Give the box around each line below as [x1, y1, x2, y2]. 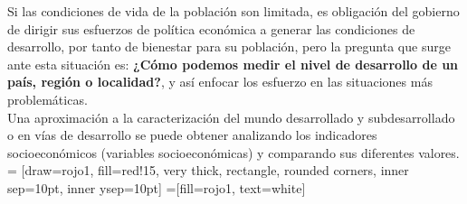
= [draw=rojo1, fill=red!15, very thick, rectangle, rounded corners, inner [7, 161, 409, 180]
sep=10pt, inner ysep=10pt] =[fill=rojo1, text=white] [7, 178, 306, 197]
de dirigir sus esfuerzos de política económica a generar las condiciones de [7, 19, 415, 38]
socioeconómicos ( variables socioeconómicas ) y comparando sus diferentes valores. [7, 143, 460, 162]
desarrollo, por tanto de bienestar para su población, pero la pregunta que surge [7, 37, 451, 56]
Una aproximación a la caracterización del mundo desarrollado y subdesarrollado [7, 107, 455, 126]
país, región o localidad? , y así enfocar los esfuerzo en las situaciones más [7, 72, 433, 91]
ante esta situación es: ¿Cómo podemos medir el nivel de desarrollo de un [7, 54, 459, 73]
